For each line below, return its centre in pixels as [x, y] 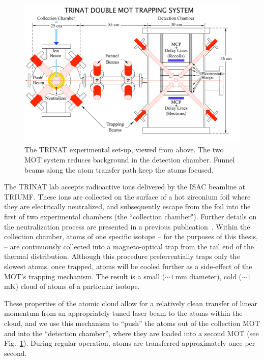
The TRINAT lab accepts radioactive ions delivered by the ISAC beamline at [125, 187]
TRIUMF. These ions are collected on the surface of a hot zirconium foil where [127, 196]
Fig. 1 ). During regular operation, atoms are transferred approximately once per [130, 343]
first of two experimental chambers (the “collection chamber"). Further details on [130, 217]
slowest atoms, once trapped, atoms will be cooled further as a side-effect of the [128, 266]
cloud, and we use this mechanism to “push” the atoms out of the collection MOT [132, 323]
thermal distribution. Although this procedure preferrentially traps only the [122, 256]
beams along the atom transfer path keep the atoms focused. [119, 169]
